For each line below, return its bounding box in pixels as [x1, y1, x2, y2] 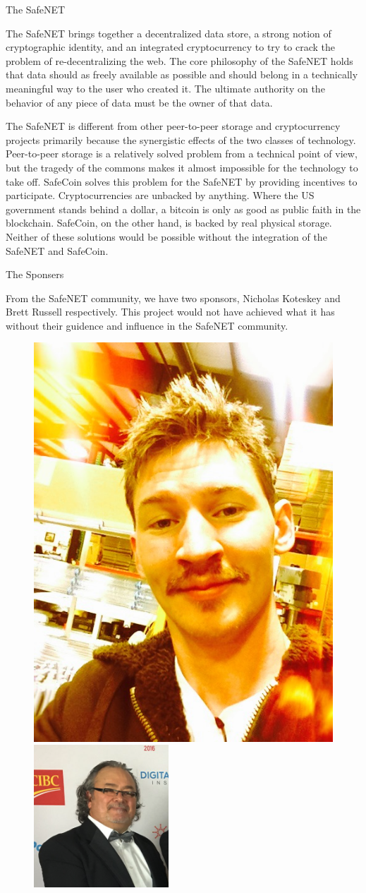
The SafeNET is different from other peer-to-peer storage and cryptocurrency [6, 119, 341, 133]
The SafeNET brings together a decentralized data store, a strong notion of [6, 25, 331, 40]
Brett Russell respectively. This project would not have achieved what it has [6, 304, 335, 319]
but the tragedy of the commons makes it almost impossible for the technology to [6, 160, 358, 174]
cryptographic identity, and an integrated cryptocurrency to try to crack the [6, 40, 336, 54]
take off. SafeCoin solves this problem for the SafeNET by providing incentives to [6, 174, 358, 188]
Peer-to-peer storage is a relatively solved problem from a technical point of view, [6, 146, 358, 161]
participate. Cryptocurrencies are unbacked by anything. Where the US [6, 188, 315, 203]
